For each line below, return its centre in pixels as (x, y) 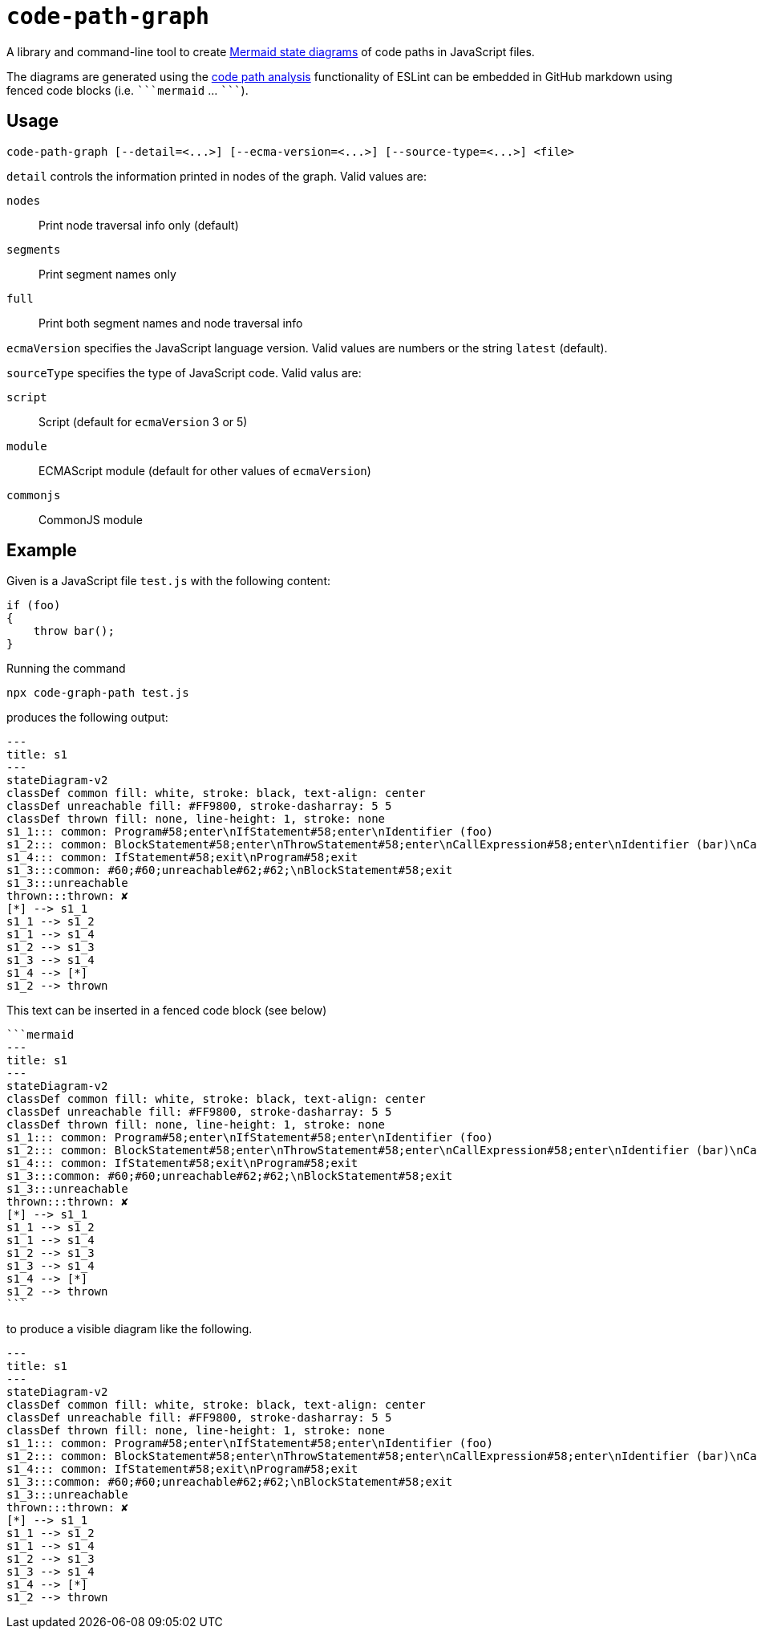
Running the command (66, 669)
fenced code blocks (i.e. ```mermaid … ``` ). (128, 90)
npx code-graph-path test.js (98, 693)
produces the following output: (87, 718)
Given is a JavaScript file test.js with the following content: (169, 581)
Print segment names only (107, 274)
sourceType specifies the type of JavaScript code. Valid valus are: (184, 372)
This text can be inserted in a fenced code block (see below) (167, 1011)
